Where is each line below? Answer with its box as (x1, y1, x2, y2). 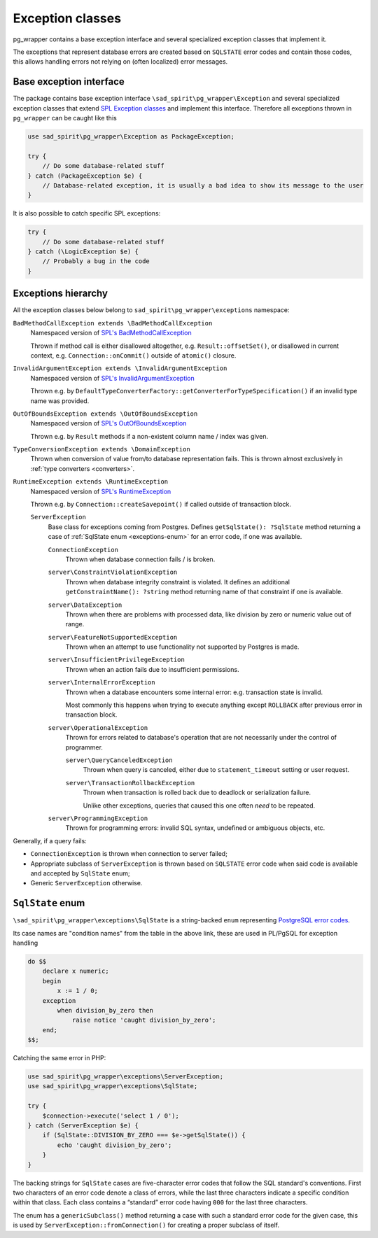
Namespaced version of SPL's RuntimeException (30, 487, 171, 495)
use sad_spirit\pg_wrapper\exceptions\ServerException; (27, 1073, 224, 1081)
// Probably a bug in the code (42, 258, 150, 265)
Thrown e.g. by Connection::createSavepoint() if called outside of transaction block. (30, 500, 292, 509)
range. (65, 620, 85, 628)
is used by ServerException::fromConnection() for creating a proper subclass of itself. (13, 1221, 280, 1230)
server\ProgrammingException (48, 814, 148, 822)
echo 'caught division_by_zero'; (57, 1141, 172, 1149)
